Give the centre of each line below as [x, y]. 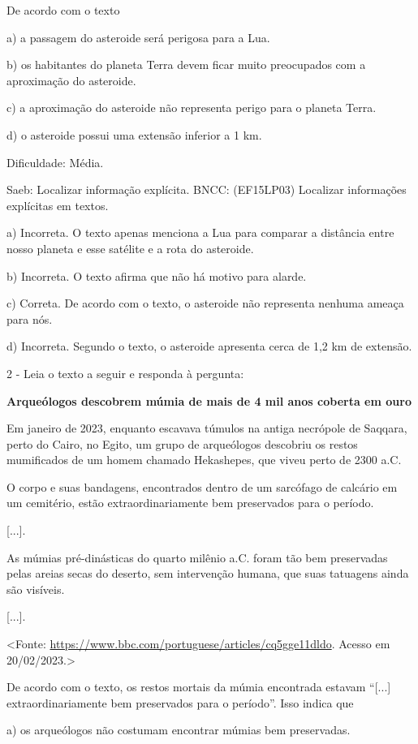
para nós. [30, 318]
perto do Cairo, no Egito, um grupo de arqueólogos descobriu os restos [182, 443]
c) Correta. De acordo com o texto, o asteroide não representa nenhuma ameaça [205, 303]
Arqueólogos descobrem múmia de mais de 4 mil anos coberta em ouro [209, 400]
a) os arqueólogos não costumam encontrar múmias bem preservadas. [179, 730]
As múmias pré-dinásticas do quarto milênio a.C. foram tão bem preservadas [197, 557]
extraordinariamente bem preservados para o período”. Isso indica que [180, 702]
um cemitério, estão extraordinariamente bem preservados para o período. [190, 503]
